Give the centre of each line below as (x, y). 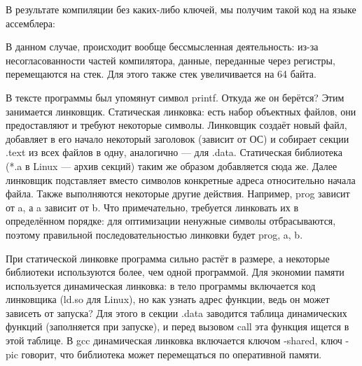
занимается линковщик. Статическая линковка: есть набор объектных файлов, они (181, 111)
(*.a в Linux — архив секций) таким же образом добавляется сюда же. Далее (172, 166)
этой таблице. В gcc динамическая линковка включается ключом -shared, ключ (174, 340)
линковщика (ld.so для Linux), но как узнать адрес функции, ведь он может (168, 299)
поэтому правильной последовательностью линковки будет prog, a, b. (154, 234)
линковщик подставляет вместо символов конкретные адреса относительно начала (181, 180)
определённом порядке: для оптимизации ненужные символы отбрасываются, (171, 221)
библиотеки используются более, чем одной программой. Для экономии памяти (175, 272)
